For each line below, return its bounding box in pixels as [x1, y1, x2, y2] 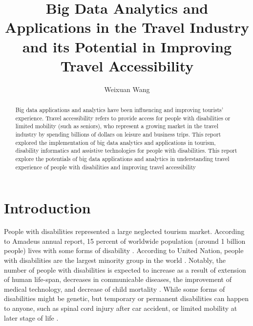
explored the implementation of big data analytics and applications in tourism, [15, 138, 216, 146]
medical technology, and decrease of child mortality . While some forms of [4, 283, 225, 294]
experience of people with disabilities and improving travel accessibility [15, 163, 196, 171]
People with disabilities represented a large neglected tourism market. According [4, 226, 245, 236]
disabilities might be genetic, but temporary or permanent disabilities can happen [4, 293, 249, 303]
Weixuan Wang [104, 84, 150, 94]
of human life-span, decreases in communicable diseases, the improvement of [4, 274, 232, 284]
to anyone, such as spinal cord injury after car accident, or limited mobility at [4, 303, 237, 313]
